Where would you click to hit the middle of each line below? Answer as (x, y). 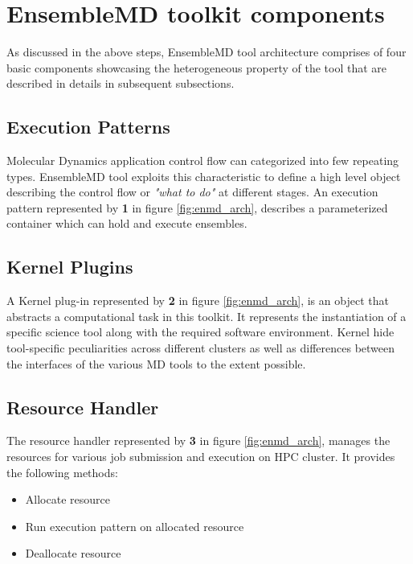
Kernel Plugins (70, 267)
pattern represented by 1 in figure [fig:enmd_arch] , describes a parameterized (197, 207)
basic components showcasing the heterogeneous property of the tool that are (197, 67)
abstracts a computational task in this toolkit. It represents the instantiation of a (206, 316)
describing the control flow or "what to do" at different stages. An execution (192, 192)
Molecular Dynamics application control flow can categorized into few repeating (203, 161)
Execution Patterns (88, 127)
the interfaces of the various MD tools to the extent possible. (156, 363)
